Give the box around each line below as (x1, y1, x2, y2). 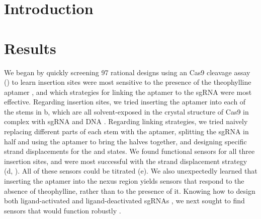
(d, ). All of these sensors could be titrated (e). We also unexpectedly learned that (4, 166, 257, 176)
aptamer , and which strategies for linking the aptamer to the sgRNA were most (4, 86, 252, 97)
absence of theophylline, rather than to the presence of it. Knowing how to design (4, 185, 255, 196)
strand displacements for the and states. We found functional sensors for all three (4, 146, 255, 156)
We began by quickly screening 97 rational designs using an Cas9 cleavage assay (4, 67, 250, 77)
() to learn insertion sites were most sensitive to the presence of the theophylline (4, 77, 251, 87)
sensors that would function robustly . (4, 205, 121, 215)
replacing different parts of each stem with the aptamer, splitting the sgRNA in (4, 126, 249, 137)
